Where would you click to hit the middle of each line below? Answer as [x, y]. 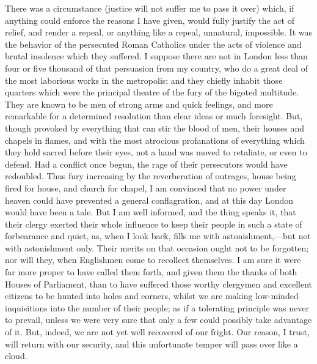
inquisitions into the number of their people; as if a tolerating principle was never [157, 307]
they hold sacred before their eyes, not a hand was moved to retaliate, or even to [156, 152]
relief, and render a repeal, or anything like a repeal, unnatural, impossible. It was [158, 32]
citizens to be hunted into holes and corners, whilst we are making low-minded [152, 296]
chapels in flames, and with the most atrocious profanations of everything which [155, 140]
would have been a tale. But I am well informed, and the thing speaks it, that [151, 212]
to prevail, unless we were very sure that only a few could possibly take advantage [158, 320]
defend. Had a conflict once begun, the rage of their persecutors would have [146, 164]
